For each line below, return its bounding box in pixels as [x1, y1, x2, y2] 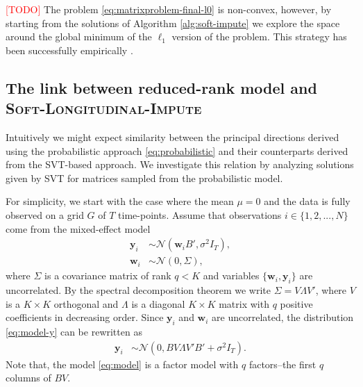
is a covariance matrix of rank [44, 268, 171, 283]
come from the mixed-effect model [6, 221, 151, 236]
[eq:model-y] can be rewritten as [6, 324, 142, 338]
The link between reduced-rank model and [6, 76, 317, 98]
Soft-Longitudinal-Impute [6, 97, 202, 119]
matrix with [219, 296, 269, 311]
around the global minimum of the [6, 29, 152, 44]
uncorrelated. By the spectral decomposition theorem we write [6, 282, 271, 297]
